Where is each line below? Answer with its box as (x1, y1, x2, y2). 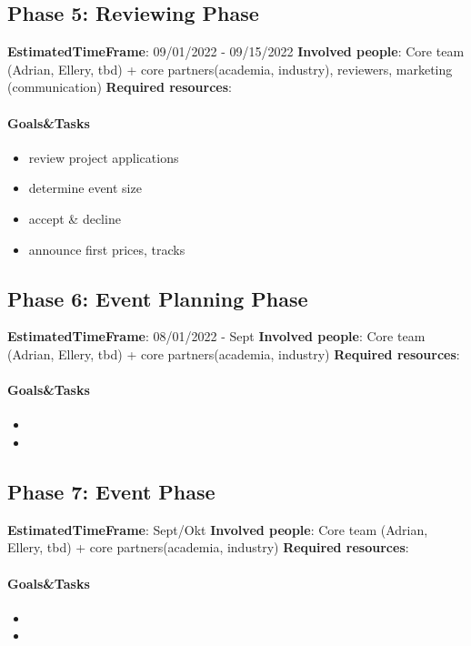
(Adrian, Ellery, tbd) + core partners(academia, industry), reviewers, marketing (7, 59, 453, 78)
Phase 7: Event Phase (7, 477, 215, 505)
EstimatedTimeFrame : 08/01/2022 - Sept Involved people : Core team (7, 327, 426, 346)
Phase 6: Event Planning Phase (7, 284, 308, 312)
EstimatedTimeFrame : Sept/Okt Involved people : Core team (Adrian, (7, 520, 428, 539)
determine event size (28, 178, 142, 197)
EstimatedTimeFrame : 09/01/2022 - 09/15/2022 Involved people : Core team (7, 42, 465, 61)
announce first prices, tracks (28, 239, 185, 258)
